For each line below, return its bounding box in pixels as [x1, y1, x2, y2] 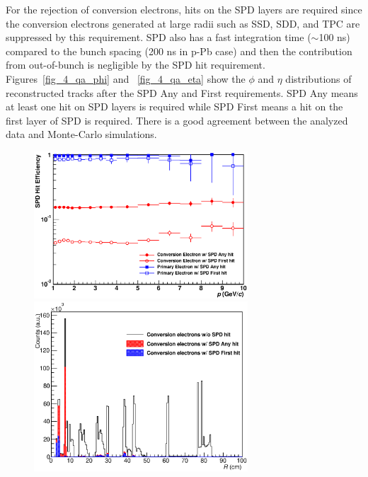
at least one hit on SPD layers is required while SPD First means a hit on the [6, 99, 343, 114]
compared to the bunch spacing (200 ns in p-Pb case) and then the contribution [6, 43, 352, 58]
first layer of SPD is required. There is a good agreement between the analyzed [6, 113, 348, 127]
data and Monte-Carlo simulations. [6, 127, 157, 142]
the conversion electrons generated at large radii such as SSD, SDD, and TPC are [6, 16, 360, 30]
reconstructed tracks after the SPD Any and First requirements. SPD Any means [6, 85, 358, 100]
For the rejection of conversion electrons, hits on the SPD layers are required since [6, 2, 362, 16]
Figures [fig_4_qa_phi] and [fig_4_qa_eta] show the [6, 71, 246, 86]
